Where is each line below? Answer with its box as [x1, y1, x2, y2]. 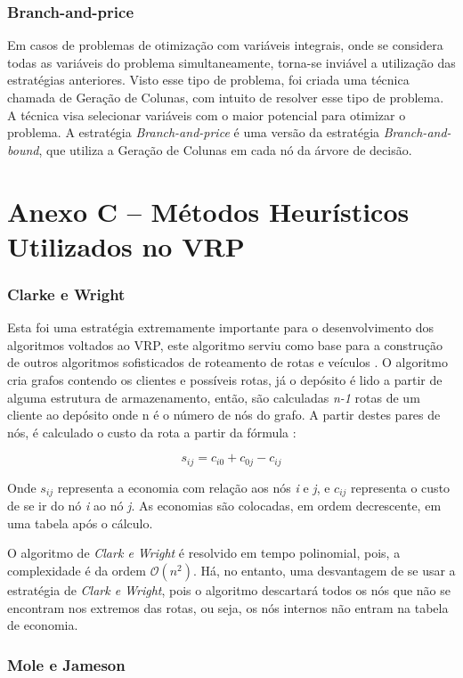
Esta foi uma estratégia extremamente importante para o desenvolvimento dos [7, 318, 434, 337]
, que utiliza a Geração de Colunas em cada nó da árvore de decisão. [38, 140, 412, 159]
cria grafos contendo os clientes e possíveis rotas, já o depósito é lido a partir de [7, 370, 443, 388]
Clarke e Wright [7, 282, 126, 305]
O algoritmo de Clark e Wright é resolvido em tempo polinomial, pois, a [7, 543, 401, 562]
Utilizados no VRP [7, 227, 245, 264]
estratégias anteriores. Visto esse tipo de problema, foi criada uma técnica [7, 70, 410, 89]
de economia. [7, 616, 78, 634]
